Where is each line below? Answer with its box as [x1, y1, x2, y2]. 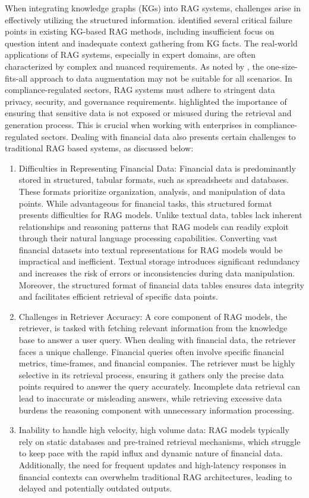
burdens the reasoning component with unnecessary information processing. [18, 403, 294, 416]
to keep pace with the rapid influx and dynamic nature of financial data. [18, 447, 283, 459]
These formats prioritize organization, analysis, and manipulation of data [18, 185, 285, 197]
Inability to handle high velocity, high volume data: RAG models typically [18, 424, 289, 436]
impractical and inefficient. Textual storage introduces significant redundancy [18, 255, 300, 267]
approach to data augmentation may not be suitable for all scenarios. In [30, 71, 292, 84]
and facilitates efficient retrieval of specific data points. [18, 290, 218, 303]
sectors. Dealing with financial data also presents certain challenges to [41, 130, 296, 142]
